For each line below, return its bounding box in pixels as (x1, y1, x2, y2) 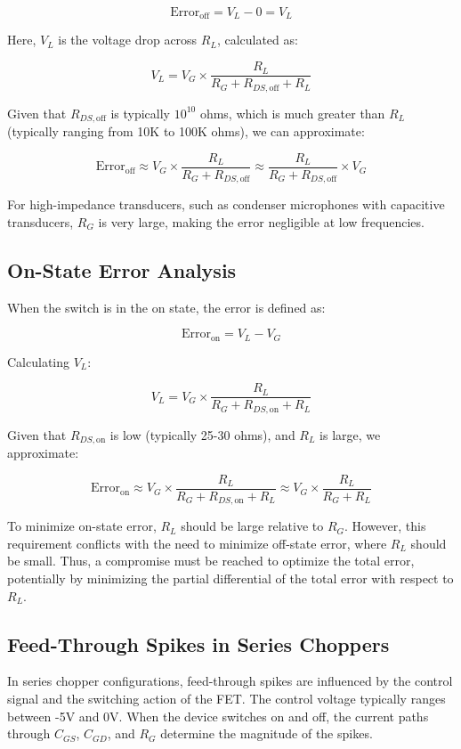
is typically (110, 103, 170, 122)
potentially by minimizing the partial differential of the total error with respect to (7, 569, 454, 588)
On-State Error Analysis (7, 256, 237, 283)
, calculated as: (216, 30, 298, 49)
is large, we (319, 425, 381, 444)
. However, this (344, 517, 426, 535)
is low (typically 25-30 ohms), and (109, 425, 295, 444)
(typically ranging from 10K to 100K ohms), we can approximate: (7, 122, 365, 141)
